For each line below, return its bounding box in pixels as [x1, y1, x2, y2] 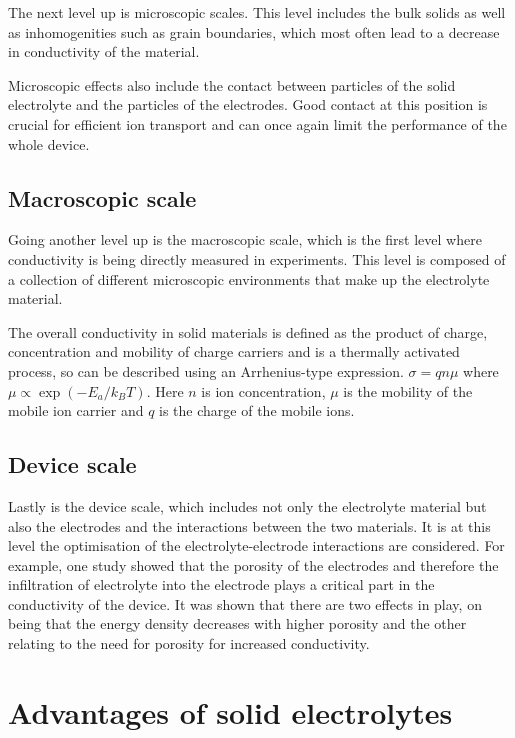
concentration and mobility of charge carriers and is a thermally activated [8, 341, 460, 362]
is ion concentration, [201, 380, 326, 401]
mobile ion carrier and [8, 400, 144, 421]
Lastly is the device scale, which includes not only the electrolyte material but [8, 495, 487, 516]
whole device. [8, 133, 90, 154]
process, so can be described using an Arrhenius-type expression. [8, 360, 404, 381]
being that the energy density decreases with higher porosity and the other [8, 613, 467, 634]
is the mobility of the [343, 380, 473, 401]
